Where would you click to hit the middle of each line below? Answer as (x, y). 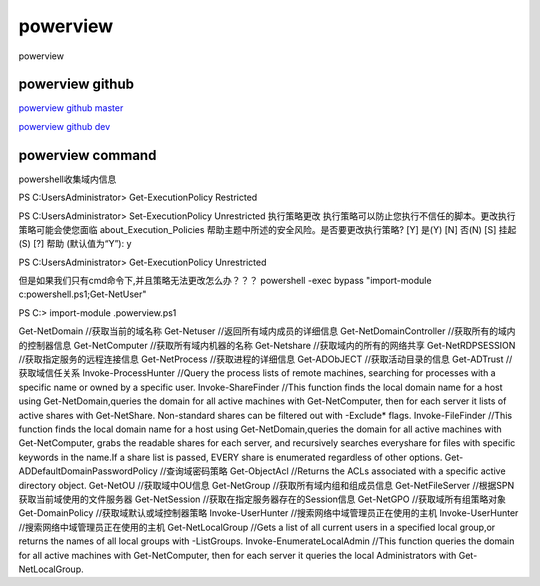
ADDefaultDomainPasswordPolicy (88, 471)
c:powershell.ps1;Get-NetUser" (82, 294)
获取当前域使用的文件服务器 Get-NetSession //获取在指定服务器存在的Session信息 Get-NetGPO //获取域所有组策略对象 (262, 499)
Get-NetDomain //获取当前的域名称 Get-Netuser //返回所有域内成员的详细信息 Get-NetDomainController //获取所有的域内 (267, 331)
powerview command (87, 155)
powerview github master (71, 108)
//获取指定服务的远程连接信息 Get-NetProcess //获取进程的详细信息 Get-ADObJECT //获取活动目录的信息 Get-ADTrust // (265, 359)
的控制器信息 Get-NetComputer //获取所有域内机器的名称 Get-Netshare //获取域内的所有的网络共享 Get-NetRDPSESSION (267, 345)
